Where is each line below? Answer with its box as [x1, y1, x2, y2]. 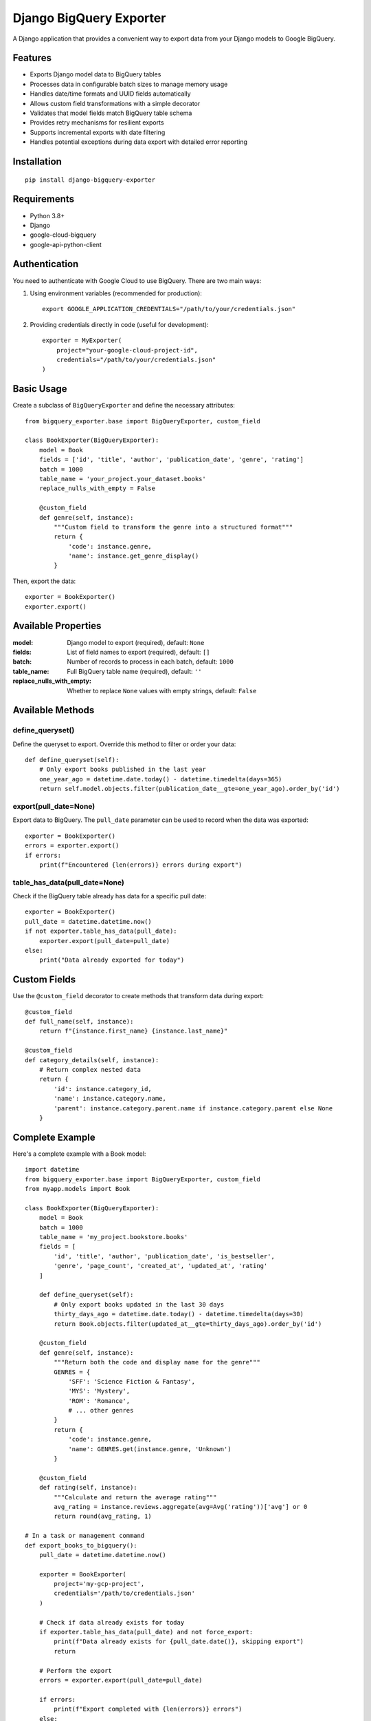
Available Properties [12, 620, 102, 632]
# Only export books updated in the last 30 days [54, 1300, 225, 1308]
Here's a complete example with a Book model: [12, 1150, 146, 1158]
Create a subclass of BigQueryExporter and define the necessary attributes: [12, 401, 235, 410]
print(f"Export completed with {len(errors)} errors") [54, 1705, 243, 1713]
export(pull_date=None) [12, 801, 95, 811]
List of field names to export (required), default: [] [67, 648, 210, 656]
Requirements [12, 193, 75, 205]
